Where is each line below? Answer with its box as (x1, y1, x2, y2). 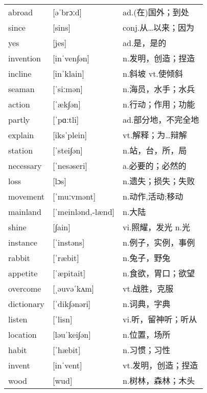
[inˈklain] (53, 67, 84, 79)
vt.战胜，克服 (123, 282, 174, 295)
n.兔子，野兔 (123, 252, 171, 264)
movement (8, 190, 45, 202)
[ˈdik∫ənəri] (53, 297, 91, 310)
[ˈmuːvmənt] (53, 190, 96, 202)
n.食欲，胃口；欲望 (123, 267, 195, 279)
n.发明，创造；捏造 (123, 52, 195, 64)
